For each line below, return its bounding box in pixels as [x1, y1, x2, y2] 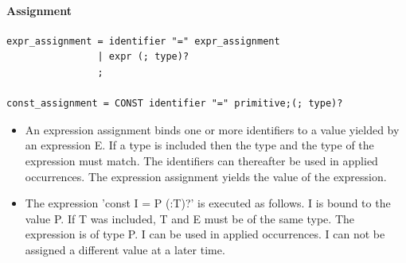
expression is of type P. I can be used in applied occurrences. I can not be [25, 226, 385, 242]
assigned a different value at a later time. [25, 241, 225, 257]
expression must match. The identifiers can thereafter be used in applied [25, 152, 378, 168]
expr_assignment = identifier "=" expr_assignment [6, 35, 280, 47]
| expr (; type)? [97, 51, 189, 63]
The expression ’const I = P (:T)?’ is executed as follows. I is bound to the [25, 195, 391, 211]
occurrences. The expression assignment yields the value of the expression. [25, 168, 387, 184]
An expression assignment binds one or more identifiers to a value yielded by [25, 121, 400, 137]
